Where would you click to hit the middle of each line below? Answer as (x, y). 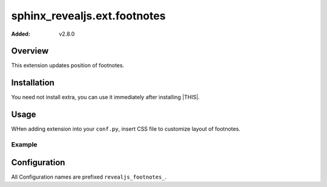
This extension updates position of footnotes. (68, 65)
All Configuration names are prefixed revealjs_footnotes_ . (89, 177)
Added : (21, 34)
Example (24, 145)
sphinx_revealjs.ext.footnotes (88, 16)
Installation (33, 83)
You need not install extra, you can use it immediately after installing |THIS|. (105, 97)
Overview (30, 51)
